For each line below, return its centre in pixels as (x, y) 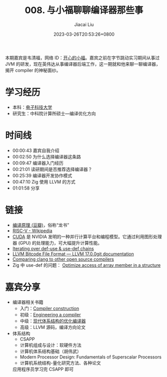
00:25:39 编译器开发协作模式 (42, 175)
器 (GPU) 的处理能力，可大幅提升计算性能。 (57, 243)
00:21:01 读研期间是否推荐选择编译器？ (52, 169)
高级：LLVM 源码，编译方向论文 (53, 327)
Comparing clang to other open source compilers (63, 259)
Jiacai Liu (84, 24)
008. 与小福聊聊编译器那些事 (84, 10)
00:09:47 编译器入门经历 (38, 163)
